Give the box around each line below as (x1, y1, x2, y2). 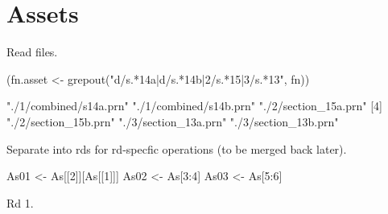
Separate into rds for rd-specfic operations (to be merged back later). (6, 140, 347, 157)
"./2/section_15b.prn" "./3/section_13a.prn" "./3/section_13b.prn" (6, 113, 339, 130)
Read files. (6, 43, 58, 60)
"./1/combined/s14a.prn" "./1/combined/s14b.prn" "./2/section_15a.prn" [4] (6, 97, 382, 114)
